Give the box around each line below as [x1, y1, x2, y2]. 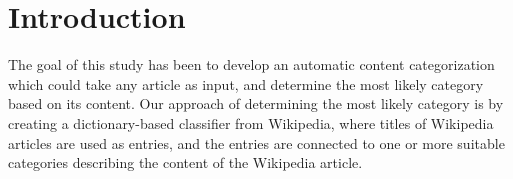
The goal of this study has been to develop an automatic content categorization [8, 54, 495, 75]
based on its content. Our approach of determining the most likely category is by [8, 93, 504, 114]
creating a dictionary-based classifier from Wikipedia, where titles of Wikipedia [8, 112, 494, 133]
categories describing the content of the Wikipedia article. [8, 152, 363, 173]
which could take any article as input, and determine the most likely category [8, 73, 484, 94]
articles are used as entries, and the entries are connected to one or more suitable [8, 132, 505, 153]
